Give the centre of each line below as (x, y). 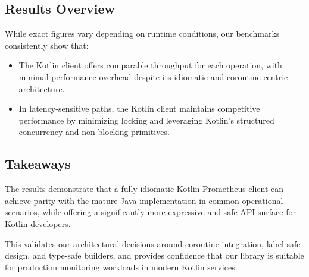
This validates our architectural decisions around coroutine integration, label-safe (153, 243)
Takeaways (38, 164)
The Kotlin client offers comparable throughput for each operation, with (150, 65)
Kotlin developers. (38, 223)
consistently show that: (47, 45)
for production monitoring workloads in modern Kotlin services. (121, 267)
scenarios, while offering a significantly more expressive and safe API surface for (150, 212)
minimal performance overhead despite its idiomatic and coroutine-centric (153, 76)
